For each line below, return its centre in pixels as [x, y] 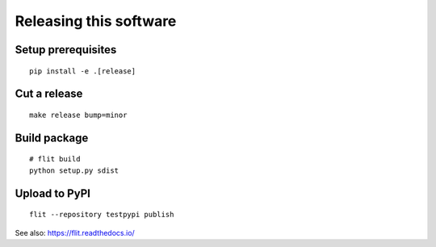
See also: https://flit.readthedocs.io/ [75, 232]
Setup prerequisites [66, 50]
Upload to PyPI [52, 193]
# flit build [55, 159]
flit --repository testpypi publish [102, 215]
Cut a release [49, 94]
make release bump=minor [78, 115]
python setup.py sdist [74, 170]
